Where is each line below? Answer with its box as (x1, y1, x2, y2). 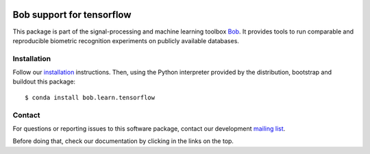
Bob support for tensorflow (12, 9, 132, 21)
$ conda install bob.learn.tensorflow (25, 93, 156, 101)
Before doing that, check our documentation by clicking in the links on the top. (12, 137, 234, 145)
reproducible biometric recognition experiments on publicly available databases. (12, 36, 240, 44)
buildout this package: (12, 77, 75, 86)
